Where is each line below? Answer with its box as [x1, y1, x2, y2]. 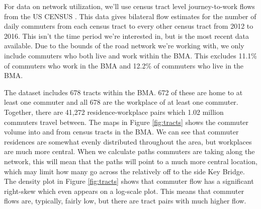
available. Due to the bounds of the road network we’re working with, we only [4, 40, 244, 51]
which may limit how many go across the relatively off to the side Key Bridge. [4, 166, 245, 176]
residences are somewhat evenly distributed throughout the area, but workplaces [4, 136, 252, 147]
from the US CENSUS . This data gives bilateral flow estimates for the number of [4, 11, 256, 21]
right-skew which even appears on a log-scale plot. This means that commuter [4, 185, 244, 196]
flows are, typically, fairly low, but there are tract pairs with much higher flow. [4, 195, 246, 206]
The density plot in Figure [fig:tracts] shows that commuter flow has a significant [4, 176, 254, 186]
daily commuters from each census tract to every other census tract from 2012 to [4, 21, 253, 31]
